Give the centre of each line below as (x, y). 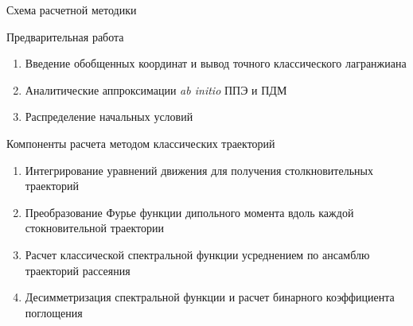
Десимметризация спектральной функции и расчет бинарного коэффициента (210, 297)
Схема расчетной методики (72, 10)
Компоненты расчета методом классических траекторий (141, 143)
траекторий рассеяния (78, 270)
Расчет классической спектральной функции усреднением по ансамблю (197, 254)
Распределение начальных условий (109, 116)
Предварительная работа (65, 36)
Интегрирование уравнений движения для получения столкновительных (199, 170)
